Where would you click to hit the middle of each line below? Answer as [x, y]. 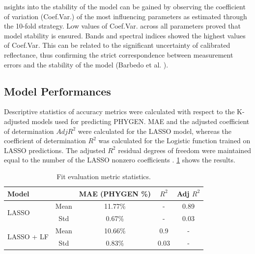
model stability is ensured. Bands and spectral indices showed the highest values [125, 35]
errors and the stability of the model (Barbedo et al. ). [86, 64]
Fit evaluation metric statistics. [104, 176]
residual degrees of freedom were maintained [185, 150]
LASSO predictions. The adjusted [55, 150]
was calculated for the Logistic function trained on [174, 141]
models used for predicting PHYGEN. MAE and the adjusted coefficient [141, 121]
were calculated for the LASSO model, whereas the [155, 131]
